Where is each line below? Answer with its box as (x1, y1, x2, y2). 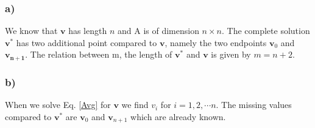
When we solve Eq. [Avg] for (5, 98, 111, 111)
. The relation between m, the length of (25, 48, 172, 61)
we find (121, 98, 149, 111)
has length (68, 24, 107, 37)
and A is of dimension (117, 24, 199, 37)
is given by (211, 48, 251, 61)
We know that (5, 24, 58, 37)
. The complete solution (221, 24, 310, 37)
